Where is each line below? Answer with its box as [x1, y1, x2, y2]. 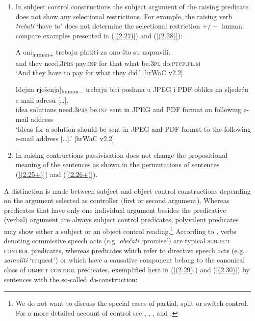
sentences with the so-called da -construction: [4, 274, 138, 284]
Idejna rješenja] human [15, 84, 78, 95]
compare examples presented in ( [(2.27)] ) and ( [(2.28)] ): [15, 30, 182, 40]
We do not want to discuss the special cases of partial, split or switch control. [15, 298, 249, 308]
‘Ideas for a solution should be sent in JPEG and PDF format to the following [15, 123, 251, 134]
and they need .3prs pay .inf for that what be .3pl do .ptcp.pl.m [15, 58, 201, 68]
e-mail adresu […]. [15, 94, 69, 105]
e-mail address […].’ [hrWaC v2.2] [15, 133, 114, 144]
